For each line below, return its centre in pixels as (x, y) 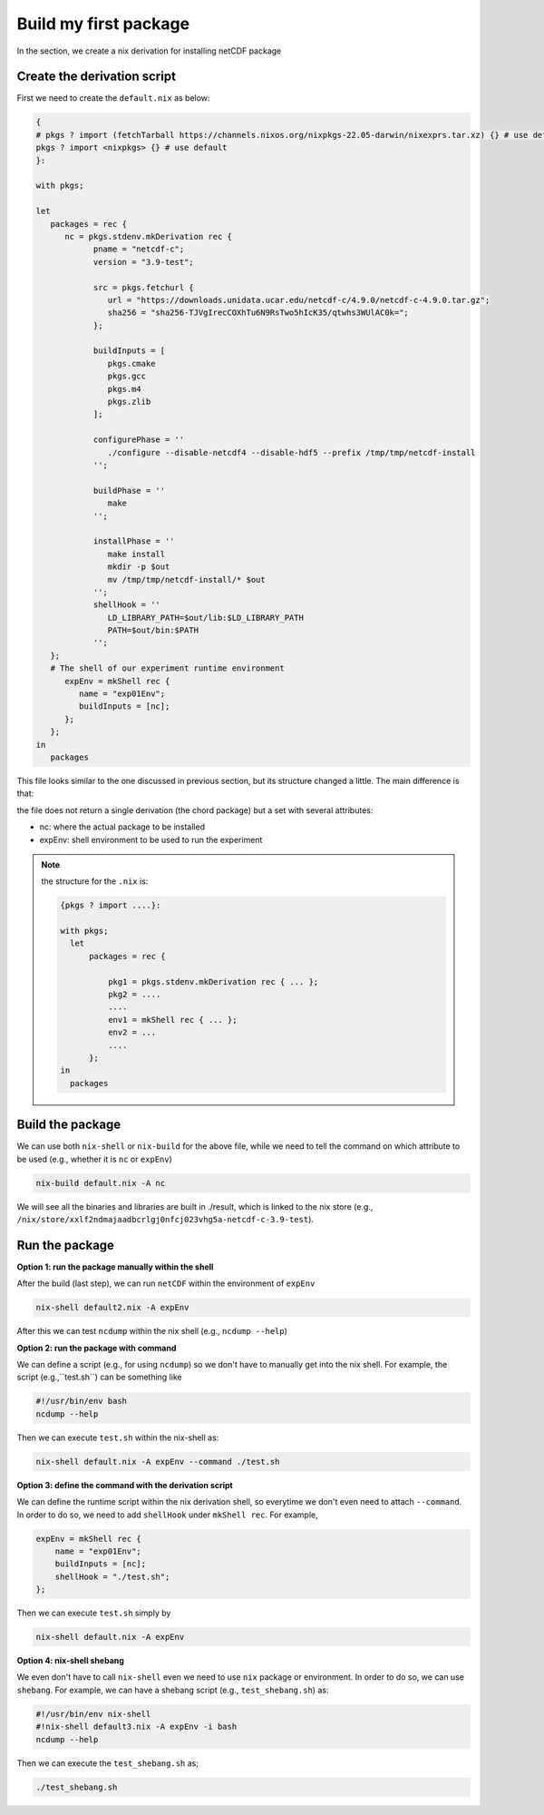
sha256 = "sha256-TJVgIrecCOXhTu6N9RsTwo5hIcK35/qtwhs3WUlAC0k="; (258, 313)
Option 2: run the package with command (97, 1348)
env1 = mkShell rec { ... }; (172, 1020)
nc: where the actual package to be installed (122, 827)
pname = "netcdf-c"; (139, 249)
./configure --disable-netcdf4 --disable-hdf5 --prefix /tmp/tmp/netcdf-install (291, 452)
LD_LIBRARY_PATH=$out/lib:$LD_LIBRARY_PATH (205, 618)
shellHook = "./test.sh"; (112, 1576)
